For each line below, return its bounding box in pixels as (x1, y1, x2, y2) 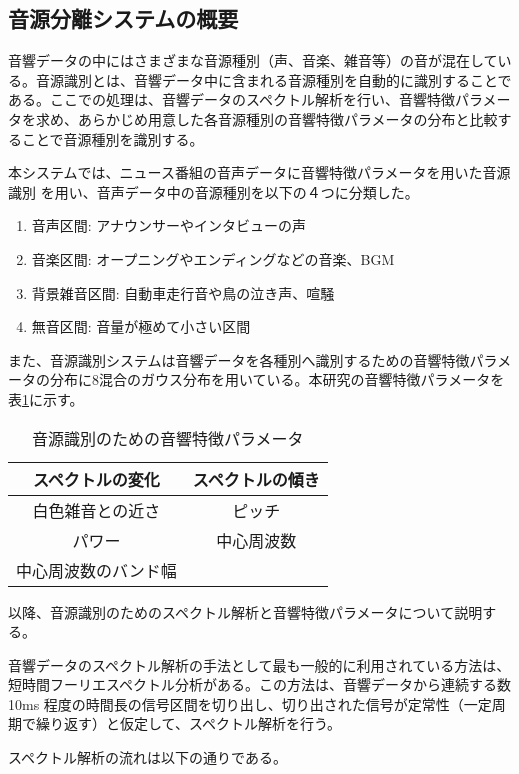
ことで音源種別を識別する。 (21, 128, 204, 149)
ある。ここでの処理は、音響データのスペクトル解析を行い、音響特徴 (8, 89, 456, 110)
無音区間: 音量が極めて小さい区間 (31, 316, 251, 337)
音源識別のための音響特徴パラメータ (32, 426, 304, 450)
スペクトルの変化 (32, 467, 160, 491)
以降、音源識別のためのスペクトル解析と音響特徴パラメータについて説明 (8, 601, 483, 622)
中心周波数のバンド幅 (16, 558, 177, 582)
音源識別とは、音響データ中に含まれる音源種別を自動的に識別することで (35, 69, 512, 90)
